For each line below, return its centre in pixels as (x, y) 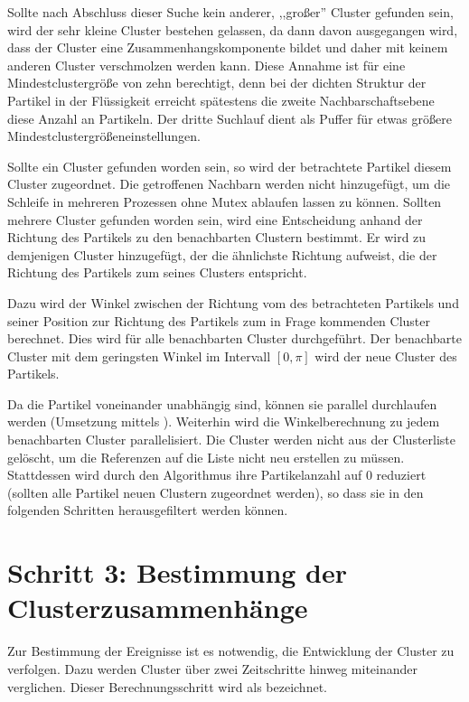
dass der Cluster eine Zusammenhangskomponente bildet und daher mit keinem (228, 47)
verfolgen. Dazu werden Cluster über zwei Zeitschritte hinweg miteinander (213, 668)
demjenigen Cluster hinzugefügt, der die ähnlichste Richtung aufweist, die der (222, 254)
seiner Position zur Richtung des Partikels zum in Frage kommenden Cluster (219, 320)
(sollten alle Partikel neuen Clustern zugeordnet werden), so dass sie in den (216, 492)
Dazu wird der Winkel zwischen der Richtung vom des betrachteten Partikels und (233, 302)
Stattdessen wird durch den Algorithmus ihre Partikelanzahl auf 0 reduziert (217, 475)
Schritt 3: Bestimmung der (178, 572)
